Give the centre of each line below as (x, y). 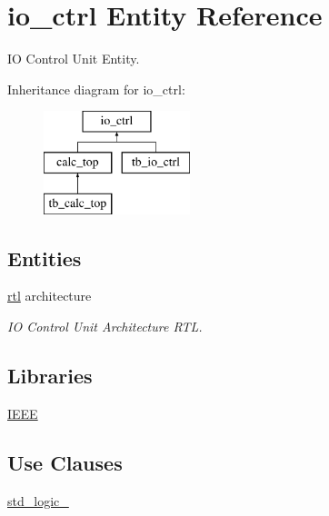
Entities (45, 258)
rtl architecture (50, 296)
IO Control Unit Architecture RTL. (105, 327)
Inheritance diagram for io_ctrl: (96, 89)
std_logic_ (38, 500)
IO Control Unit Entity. (74, 59)
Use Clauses (65, 462)
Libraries (50, 376)
